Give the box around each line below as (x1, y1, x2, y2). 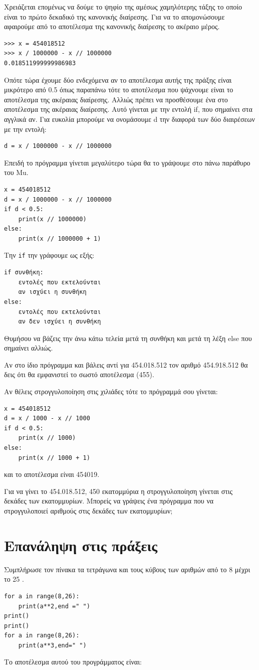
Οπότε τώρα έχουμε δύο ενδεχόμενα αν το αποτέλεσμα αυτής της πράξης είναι (4, 74, 232, 85)
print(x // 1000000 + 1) (18, 235, 101, 242)
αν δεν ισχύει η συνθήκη (18, 318, 101, 325)
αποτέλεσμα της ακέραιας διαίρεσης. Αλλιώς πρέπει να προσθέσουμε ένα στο (4, 94, 228, 104)
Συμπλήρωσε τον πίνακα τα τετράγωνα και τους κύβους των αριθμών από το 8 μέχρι (4, 564, 250, 574)
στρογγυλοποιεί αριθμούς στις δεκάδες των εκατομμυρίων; (4, 506, 173, 516)
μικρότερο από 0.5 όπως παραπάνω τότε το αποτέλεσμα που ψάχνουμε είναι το (4, 84, 233, 95)
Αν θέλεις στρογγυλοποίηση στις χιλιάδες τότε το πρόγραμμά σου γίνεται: (4, 386, 218, 397)
